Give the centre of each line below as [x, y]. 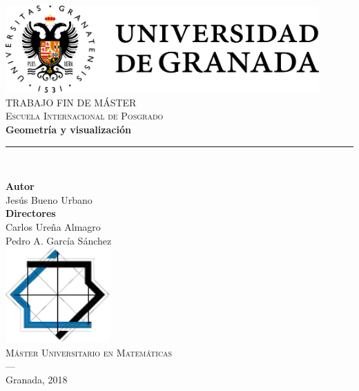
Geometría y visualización [68, 130]
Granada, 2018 [37, 379]
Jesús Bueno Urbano [49, 199]
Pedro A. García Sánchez [59, 240]
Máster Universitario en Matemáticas [89, 352]
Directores [31, 213]
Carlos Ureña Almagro [53, 226]
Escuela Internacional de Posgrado [85, 116]
